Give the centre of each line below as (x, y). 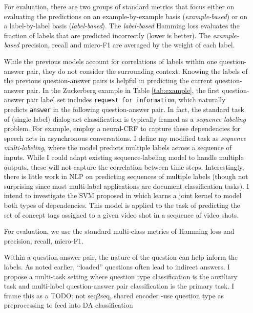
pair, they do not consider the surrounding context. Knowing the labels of (137, 71)
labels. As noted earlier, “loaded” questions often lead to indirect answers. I (117, 266)
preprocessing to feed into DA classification (69, 305)
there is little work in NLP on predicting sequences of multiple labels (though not (126, 176)
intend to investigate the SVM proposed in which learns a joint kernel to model (123, 195)
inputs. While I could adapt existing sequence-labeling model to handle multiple (124, 157)
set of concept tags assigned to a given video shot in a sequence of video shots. (121, 214)
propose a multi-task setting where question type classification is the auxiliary (121, 276)
